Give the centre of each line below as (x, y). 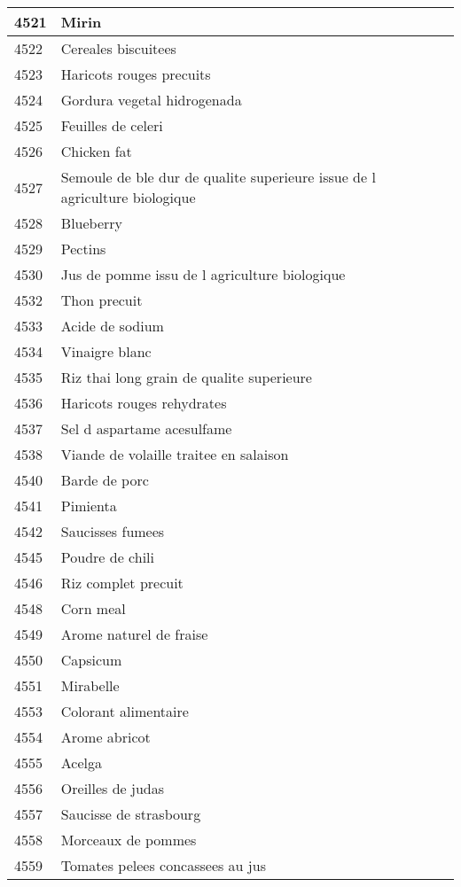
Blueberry (92, 223)
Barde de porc (105, 480)
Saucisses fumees (113, 531)
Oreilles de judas (113, 788)
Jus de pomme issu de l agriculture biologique (203, 274)
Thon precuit (102, 300)
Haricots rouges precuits (136, 74)
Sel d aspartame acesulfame (146, 428)
